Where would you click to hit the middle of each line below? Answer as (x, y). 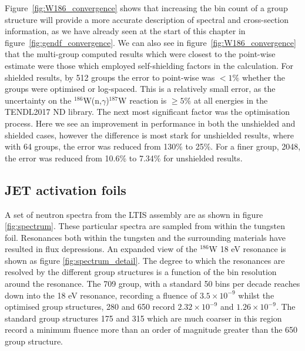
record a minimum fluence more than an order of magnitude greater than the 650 (151, 330)
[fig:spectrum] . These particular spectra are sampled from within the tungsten (145, 226)
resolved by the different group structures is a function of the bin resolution (141, 272)
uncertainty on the (38, 100)
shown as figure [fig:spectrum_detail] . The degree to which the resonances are (145, 260)
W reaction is (143, 100)
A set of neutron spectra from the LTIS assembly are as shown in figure (134, 214)
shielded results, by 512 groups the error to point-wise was (110, 77)
